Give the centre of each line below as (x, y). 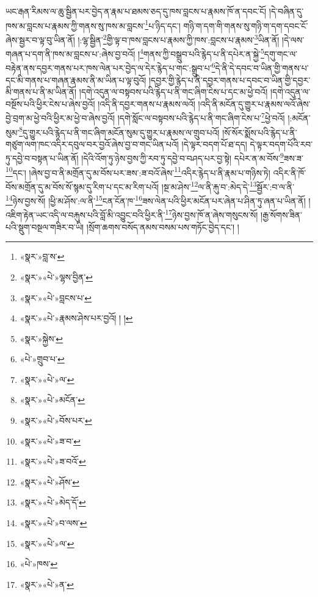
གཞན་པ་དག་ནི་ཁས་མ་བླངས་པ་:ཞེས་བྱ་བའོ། (70, 53)
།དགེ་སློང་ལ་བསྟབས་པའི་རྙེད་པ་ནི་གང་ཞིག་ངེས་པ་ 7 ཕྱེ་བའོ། (201, 117)
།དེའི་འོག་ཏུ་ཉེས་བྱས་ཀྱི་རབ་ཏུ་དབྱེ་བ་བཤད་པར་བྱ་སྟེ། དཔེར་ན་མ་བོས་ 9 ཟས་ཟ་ (192, 157)
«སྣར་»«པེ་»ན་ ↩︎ (47, 584)
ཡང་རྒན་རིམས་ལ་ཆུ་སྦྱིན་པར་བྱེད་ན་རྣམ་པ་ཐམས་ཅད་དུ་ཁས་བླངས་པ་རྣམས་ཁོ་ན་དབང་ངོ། (136, 11)
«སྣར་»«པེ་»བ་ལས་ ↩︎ (53, 523)
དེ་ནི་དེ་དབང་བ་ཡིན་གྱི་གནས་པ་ (262, 68)
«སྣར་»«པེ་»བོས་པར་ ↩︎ (56, 420)
